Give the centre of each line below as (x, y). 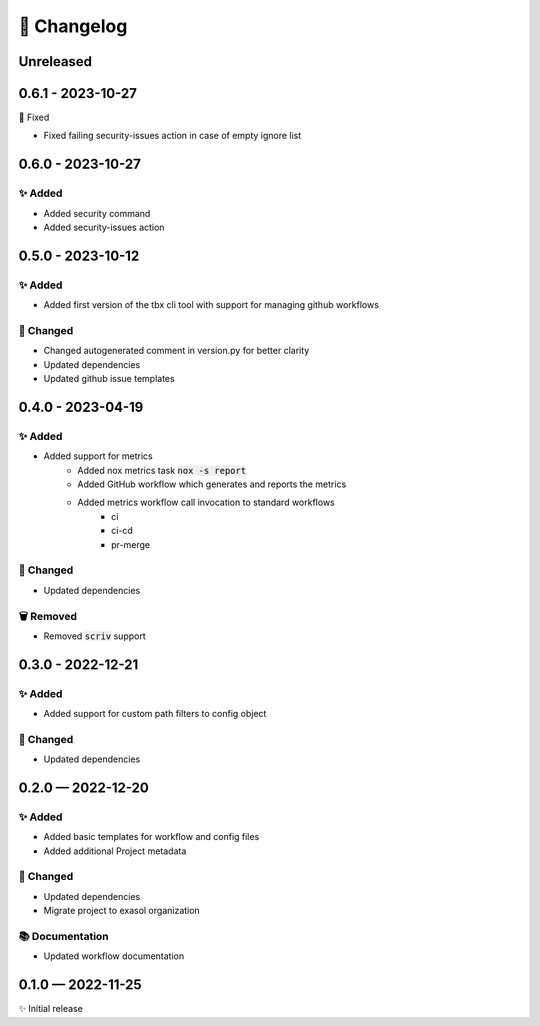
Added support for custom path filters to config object (155, 714)
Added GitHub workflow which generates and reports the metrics (212, 484)
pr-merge (130, 544)
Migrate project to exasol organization (121, 911)
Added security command (97, 213)
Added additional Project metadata (115, 851)
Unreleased (55, 61)
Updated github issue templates (109, 379)
